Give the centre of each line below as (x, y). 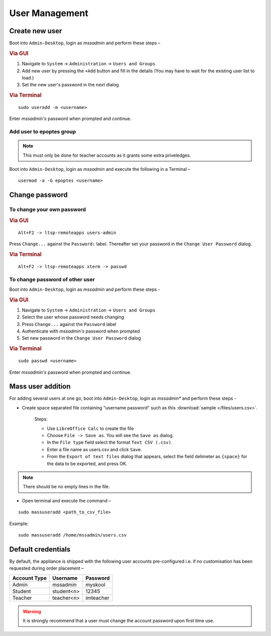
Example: (19, 523)
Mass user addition (40, 387)
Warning (32, 611)
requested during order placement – (46, 568)
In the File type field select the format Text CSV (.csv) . (110, 443)
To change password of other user (52, 279)
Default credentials (40, 549)
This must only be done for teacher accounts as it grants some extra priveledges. (107, 155)
